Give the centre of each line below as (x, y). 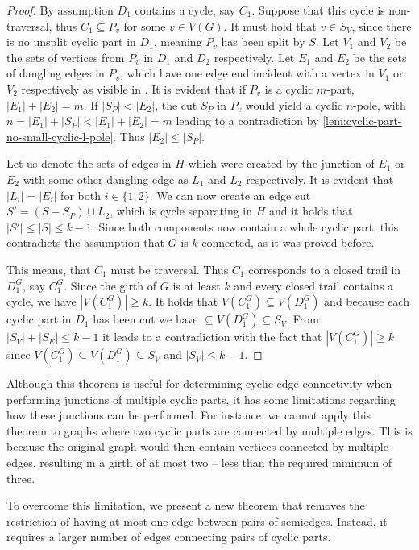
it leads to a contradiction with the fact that (212, 337)
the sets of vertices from (66, 57)
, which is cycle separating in (181, 211)
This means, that (49, 269)
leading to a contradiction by (247, 121)
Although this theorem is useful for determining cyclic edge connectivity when (199, 383)
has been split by (263, 42)
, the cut (176, 104)
